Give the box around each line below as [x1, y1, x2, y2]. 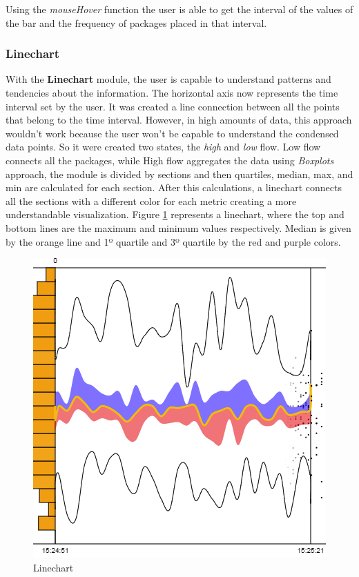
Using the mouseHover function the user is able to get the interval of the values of [6, 2, 353, 16]
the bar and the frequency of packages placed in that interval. [6, 15, 267, 30]
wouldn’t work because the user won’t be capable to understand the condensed [6, 126, 339, 140]
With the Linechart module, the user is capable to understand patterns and [6, 72, 331, 86]
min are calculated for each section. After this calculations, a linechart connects [6, 180, 342, 195]
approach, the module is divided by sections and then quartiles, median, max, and [6, 166, 353, 181]
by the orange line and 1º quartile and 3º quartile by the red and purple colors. [6, 234, 341, 248]
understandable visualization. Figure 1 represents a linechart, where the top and [6, 207, 345, 222]
